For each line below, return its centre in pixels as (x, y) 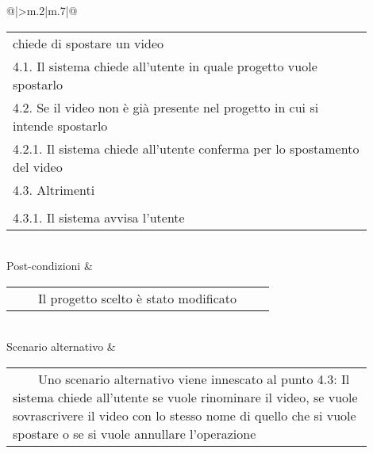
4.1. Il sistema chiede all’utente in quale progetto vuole (165, 66)
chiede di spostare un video (88, 43)
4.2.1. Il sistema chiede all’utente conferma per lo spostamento (186, 148)
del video (38, 166)
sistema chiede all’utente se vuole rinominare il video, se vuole (185, 397)
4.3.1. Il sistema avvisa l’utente (99, 217)
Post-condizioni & (50, 266)
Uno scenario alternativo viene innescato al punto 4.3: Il (194, 379)
